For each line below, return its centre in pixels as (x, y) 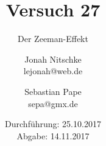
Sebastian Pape (53, 91)
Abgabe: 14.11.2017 (53, 135)
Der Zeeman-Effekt (53, 39)
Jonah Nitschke (53, 59)
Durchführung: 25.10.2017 (53, 124)
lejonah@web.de (53, 71)
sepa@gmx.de (53, 103)
